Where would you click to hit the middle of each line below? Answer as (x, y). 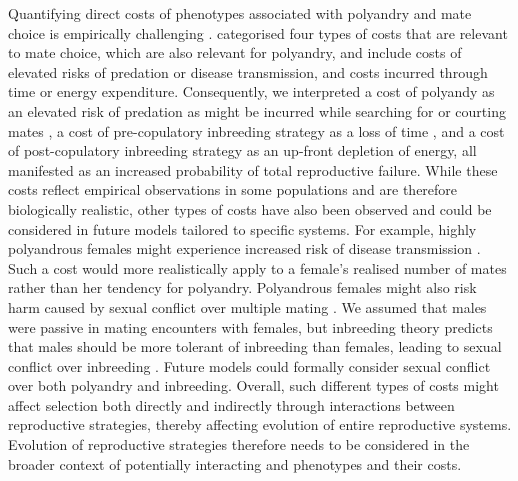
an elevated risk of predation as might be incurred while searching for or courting (257, 110)
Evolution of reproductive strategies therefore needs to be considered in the (239, 444)
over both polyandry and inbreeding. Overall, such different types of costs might (253, 385)
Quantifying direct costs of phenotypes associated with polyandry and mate (240, 13)
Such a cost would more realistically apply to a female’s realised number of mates (257, 267)
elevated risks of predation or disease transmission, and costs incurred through (248, 71)
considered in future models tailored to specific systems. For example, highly (242, 228)
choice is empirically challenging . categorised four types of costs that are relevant (258, 32)
